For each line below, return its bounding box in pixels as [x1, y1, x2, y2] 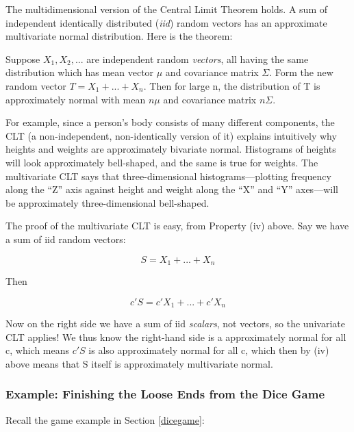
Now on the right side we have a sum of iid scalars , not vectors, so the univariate [5, 316, 345, 330]
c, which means [5, 343, 70, 357]
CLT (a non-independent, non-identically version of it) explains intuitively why [5, 128, 337, 142]
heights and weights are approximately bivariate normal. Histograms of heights [5, 142, 336, 156]
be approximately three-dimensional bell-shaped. [5, 195, 210, 209]
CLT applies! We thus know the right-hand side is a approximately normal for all [5, 329, 346, 344]
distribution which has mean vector [5, 65, 154, 79]
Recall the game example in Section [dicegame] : [5, 412, 205, 427]
